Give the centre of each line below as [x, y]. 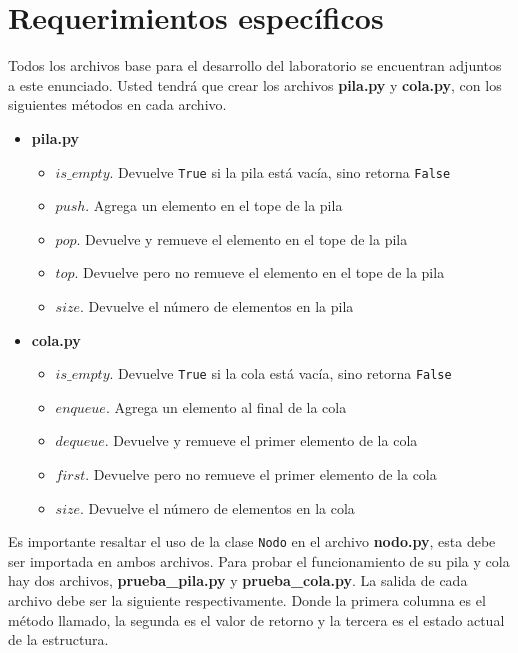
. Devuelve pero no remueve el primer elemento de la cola [261, 473]
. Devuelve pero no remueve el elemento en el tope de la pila [259, 272]
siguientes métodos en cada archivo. [117, 104]
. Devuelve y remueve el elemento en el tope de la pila [242, 238]
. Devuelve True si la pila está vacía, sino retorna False [280, 171]
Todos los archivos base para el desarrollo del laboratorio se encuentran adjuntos [255, 65]
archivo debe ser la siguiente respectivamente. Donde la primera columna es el [247, 600]
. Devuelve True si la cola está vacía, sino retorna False [280, 373]
